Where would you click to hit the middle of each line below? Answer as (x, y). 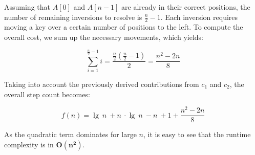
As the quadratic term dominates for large (70, 134)
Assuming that (27, 7)
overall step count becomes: (47, 94)
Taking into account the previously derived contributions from (102, 84)
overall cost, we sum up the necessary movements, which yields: (104, 37)
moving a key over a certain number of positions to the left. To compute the (124, 27)
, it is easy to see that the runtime (197, 134)
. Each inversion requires (199, 17)
